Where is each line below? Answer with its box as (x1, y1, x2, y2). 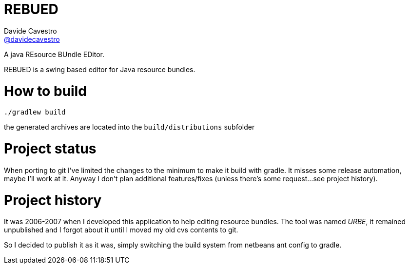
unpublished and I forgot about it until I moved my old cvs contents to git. (4, 226, 238, 234)
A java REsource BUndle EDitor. (4, 50, 104, 58)
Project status (4, 140, 97, 157)
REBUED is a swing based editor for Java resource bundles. (4, 65, 195, 74)
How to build (4, 82, 87, 99)
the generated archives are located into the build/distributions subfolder (4, 123, 255, 132)
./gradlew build (4, 108, 66, 116)
